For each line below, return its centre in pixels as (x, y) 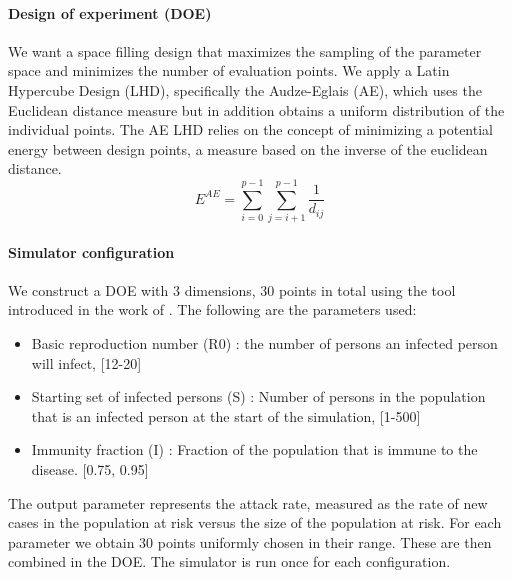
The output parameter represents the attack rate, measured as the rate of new (248, 502)
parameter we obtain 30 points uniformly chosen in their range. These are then (250, 541)
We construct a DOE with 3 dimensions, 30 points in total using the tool (232, 289)
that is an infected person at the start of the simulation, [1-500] (226, 415)
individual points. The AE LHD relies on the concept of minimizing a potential (250, 129)
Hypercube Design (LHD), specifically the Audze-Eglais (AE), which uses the (245, 89)
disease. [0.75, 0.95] (90, 469)
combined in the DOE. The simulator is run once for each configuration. (229, 561)
